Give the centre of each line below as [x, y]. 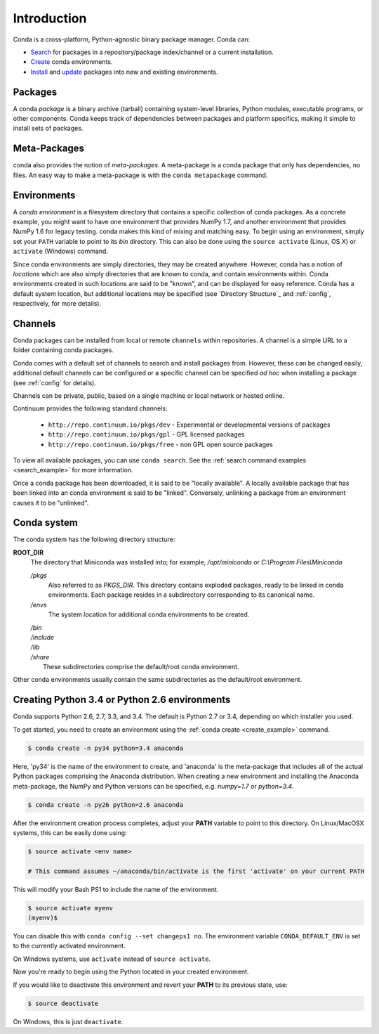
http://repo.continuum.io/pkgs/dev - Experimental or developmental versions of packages [189, 425]
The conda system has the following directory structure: [94, 539]
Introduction [50, 18]
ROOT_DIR [28, 552]
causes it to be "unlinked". [51, 503]
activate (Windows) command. [61, 251]
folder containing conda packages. [63, 350]
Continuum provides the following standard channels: [90, 408]
